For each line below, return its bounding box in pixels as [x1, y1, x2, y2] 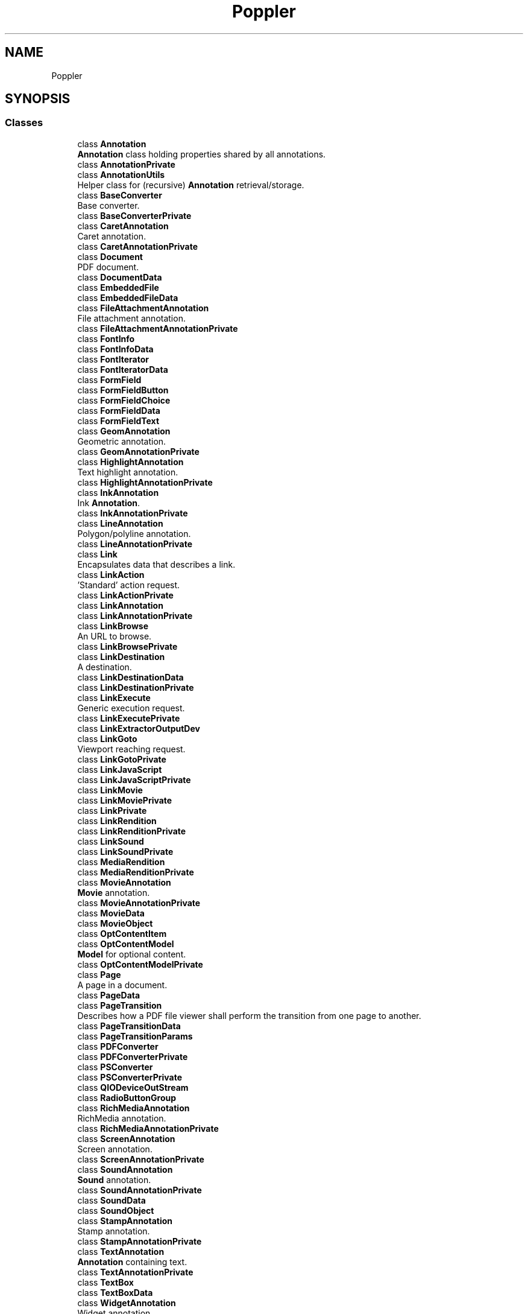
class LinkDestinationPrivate [77, 682, 194, 693]
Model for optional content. [77, 948, 186, 959]
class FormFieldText [77, 415, 160, 426]
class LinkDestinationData [77, 671, 184, 682]
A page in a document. [77, 979, 168, 990]
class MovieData [77, 907, 145, 918]
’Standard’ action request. [77, 579, 180, 590]
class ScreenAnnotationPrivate [77, 1154, 204, 1164]
